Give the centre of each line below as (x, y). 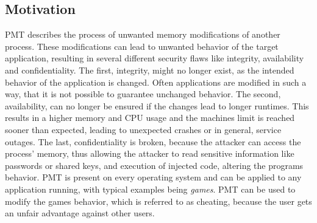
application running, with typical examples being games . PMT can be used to (150, 189)
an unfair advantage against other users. (80, 213)
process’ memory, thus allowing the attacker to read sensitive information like (150, 153)
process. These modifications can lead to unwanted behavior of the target (142, 46)
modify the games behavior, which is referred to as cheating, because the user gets (158, 201)
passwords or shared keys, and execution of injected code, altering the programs (154, 165)
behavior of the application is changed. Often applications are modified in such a (156, 82)
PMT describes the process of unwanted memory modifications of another (143, 34)
